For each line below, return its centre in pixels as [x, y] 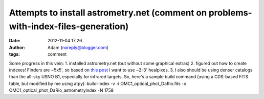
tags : [14, 54]
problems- [230, 13]
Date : [15, 41]
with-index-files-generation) [69, 26]
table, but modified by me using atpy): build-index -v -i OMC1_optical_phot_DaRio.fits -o [98, 83]
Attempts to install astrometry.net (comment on [108, 13]
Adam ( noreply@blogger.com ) [78, 47]
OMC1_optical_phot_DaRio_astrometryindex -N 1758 [61, 90]
